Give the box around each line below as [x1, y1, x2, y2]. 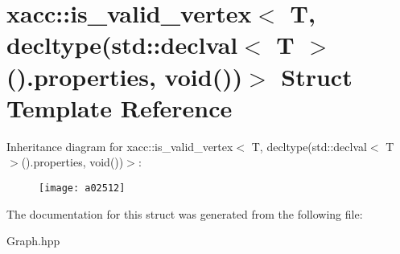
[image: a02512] [39, 182, 126, 194]
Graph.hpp [6, 232, 60, 249]
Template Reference [6, 91, 233, 124]
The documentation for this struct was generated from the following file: [6, 205, 363, 222]
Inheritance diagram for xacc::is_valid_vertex [6, 137, 233, 154]
